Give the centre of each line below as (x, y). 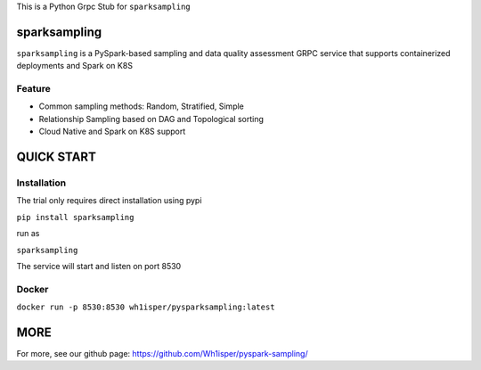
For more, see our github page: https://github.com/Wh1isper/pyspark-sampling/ (162, 353)
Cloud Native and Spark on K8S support (112, 132)
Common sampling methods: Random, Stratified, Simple (142, 106)
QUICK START (57, 157)
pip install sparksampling (75, 217)
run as (28, 234)
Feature (33, 89)
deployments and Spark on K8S (75, 66)
